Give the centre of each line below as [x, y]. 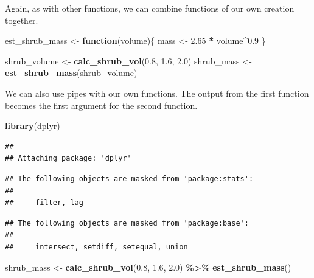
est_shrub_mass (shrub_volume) [71, 73]
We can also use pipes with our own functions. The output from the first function [157, 93]
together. [22, 20]
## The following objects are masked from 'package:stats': [129, 179]
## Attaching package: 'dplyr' [68, 158]
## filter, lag [44, 203]
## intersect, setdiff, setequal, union [96, 247]
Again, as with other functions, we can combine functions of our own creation [150, 8]
